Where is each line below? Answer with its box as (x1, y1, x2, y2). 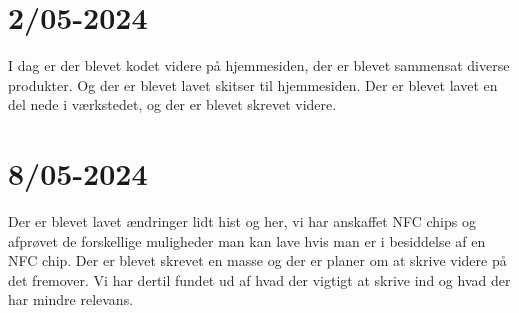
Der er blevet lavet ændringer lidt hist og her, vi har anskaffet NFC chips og (8, 211, 476, 232)
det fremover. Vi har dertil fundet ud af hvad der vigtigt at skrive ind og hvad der (8, 269, 511, 290)
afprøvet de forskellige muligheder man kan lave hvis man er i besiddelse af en (8, 230, 486, 251)
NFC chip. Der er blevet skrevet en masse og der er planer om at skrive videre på (8, 250, 507, 271)
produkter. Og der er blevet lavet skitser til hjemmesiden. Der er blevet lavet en (8, 74, 498, 95)
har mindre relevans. (8, 289, 134, 310)
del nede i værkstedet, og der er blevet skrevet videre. (8, 94, 337, 115)
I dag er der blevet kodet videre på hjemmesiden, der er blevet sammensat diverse (8, 55, 510, 76)
